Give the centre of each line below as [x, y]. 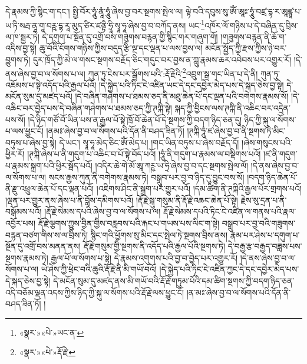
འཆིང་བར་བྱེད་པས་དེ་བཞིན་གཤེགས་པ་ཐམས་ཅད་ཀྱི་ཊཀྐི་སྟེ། [89, 108]
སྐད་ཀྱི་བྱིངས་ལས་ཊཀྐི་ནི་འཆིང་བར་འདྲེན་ [232, 108]
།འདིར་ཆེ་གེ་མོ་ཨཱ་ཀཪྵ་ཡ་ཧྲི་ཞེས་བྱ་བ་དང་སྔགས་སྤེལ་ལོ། [172, 166]
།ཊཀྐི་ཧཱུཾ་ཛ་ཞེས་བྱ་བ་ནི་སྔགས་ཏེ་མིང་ [236, 131]
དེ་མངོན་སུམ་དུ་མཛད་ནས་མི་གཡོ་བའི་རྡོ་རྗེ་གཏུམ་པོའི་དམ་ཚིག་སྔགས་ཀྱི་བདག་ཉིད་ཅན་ [174, 280]
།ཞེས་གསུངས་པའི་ [267, 142]
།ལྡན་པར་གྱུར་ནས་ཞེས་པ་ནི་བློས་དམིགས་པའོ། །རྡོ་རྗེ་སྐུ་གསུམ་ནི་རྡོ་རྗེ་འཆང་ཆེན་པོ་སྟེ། [122, 200]
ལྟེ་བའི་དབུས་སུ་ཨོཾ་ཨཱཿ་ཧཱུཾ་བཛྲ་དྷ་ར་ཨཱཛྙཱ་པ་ [243, 11]
